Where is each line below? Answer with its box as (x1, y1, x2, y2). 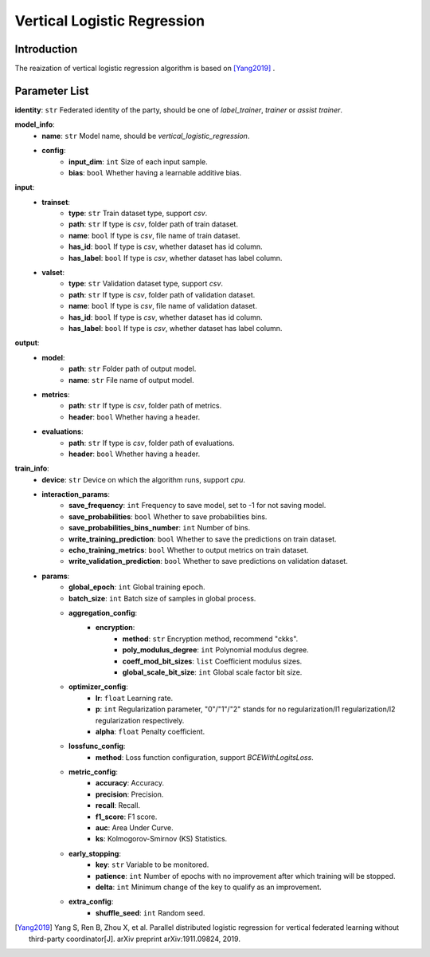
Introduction (14, 42, 78, 56)
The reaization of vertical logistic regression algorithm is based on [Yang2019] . (14, 64, 276, 73)
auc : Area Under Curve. (96, 823, 174, 833)
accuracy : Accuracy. (96, 778, 165, 788)
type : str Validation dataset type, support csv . (68, 279, 223, 289)
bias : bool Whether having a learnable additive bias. (68, 167, 242, 177)
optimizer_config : (68, 682, 129, 691)
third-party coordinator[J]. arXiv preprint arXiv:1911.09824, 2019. (29, 934, 240, 943)
